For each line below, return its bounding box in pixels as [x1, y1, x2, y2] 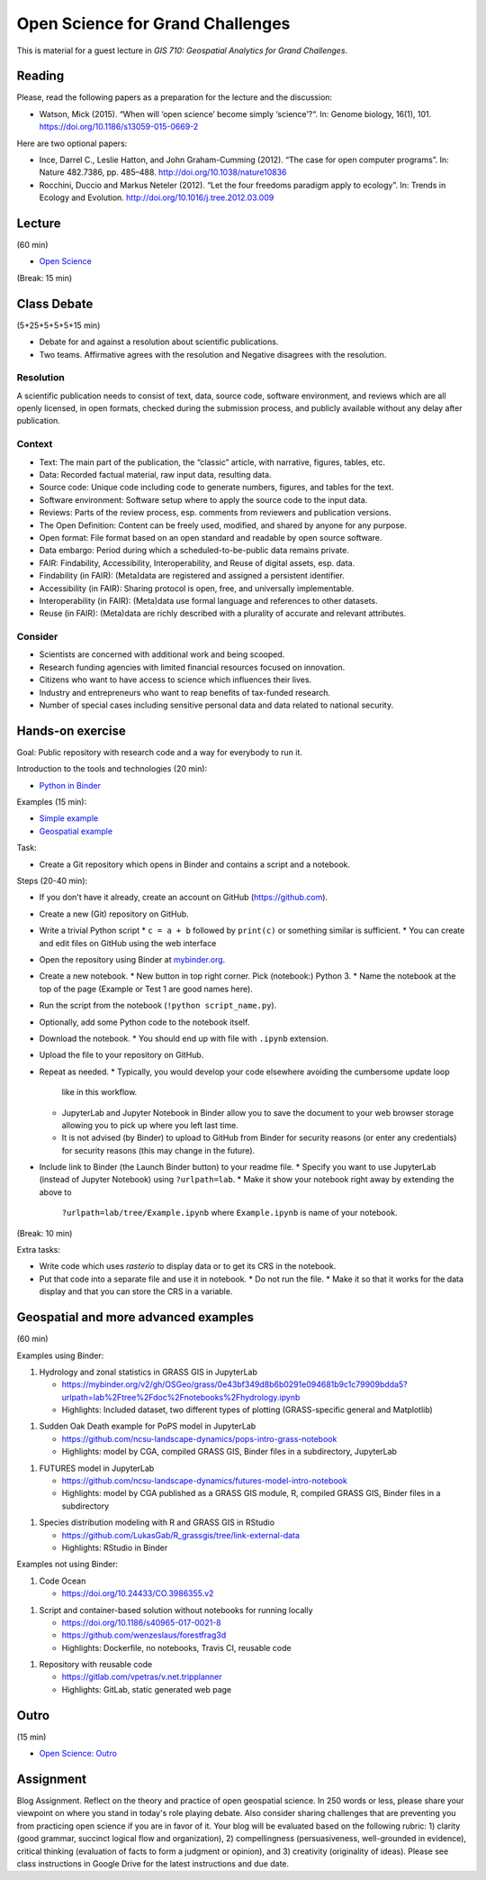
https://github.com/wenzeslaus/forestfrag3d [61, 1629, 227, 1640]
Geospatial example [39, 826, 112, 836]
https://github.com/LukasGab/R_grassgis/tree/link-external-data [61, 1529, 301, 1540]
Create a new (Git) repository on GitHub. [39, 908, 189, 919]
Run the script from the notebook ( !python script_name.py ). [39, 1000, 277, 1011]
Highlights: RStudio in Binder [61, 1542, 168, 1553]
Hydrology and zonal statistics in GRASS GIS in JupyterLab [39, 1366, 258, 1377]
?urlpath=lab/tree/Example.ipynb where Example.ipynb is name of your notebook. [61, 1208, 398, 1218]
